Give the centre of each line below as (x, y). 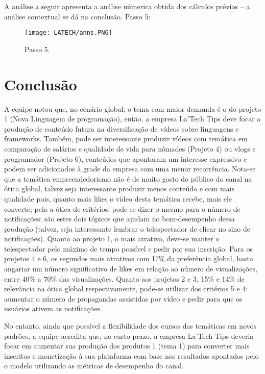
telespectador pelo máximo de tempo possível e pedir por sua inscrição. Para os (128, 248)
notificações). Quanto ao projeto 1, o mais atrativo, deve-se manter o (112, 239)
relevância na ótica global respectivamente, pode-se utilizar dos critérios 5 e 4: (126, 289)
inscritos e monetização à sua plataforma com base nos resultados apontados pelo (131, 355)
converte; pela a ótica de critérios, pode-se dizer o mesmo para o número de (122, 208)
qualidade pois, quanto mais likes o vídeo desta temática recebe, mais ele (118, 198)
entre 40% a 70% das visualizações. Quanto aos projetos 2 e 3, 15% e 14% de (124, 278)
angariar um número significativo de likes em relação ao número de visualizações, (131, 269)
